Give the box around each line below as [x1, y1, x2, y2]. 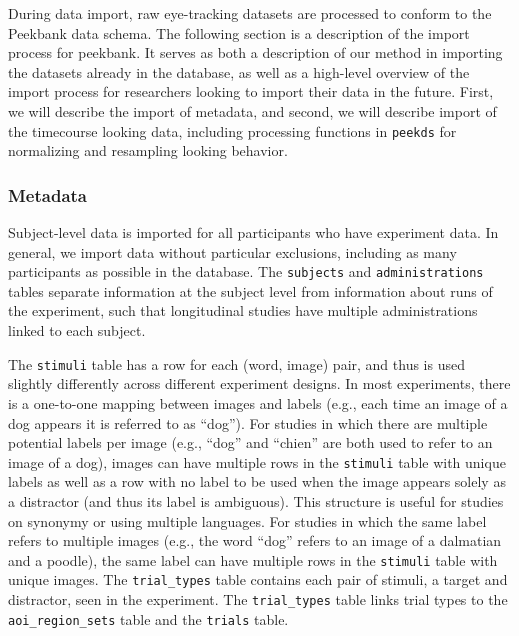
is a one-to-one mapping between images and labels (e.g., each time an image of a [8, 392, 508, 413]
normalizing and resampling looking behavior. [8, 140, 288, 161]
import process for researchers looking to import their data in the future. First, [8, 81, 494, 102]
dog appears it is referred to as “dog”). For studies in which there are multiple [8, 412, 488, 433]
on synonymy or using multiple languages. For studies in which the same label [8, 510, 487, 531]
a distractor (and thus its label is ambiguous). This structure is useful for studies [8, 490, 504, 511]
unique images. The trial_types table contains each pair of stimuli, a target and [8, 569, 508, 590]
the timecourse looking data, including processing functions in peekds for [8, 120, 457, 141]
